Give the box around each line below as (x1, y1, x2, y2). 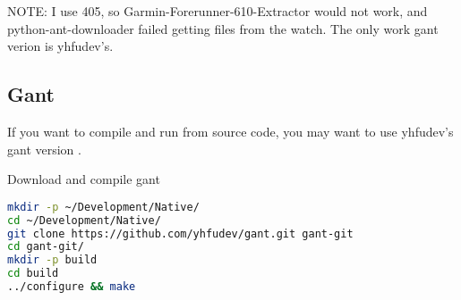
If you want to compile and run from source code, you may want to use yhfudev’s (7, 121, 454, 140)
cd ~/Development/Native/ (7, 213, 161, 227)
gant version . (7, 139, 81, 158)
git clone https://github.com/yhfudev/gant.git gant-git (7, 227, 354, 240)
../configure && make (7, 280, 136, 294)
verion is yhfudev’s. (7, 37, 114, 55)
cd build (7, 267, 59, 280)
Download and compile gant (7, 170, 160, 188)
